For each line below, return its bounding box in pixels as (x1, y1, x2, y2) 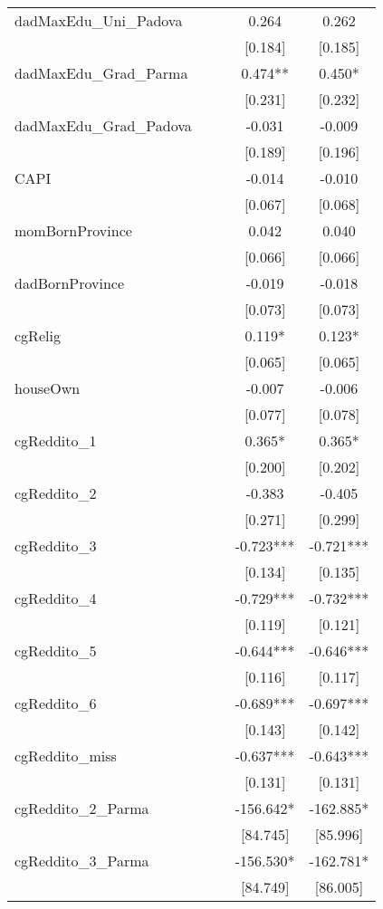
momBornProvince (14, 220, 132, 241)
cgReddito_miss (14, 745, 117, 766)
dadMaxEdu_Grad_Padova (14, 115, 192, 136)
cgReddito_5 (14, 640, 97, 661)
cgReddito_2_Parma (14, 798, 149, 818)
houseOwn (14, 378, 81, 398)
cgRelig (14, 325, 61, 346)
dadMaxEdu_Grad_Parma (14, 62, 188, 83)
